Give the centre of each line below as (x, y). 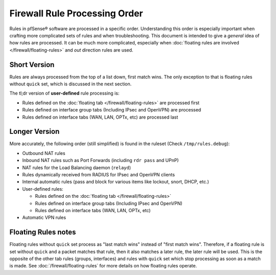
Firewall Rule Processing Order (76, 13)
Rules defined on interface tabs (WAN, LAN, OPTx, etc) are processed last (100, 117)
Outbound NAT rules (44, 153)
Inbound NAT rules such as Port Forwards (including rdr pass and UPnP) (100, 161)
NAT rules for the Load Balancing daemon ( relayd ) (77, 167)
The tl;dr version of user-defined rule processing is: (64, 93)
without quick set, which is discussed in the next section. (71, 84)
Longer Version (34, 132)
